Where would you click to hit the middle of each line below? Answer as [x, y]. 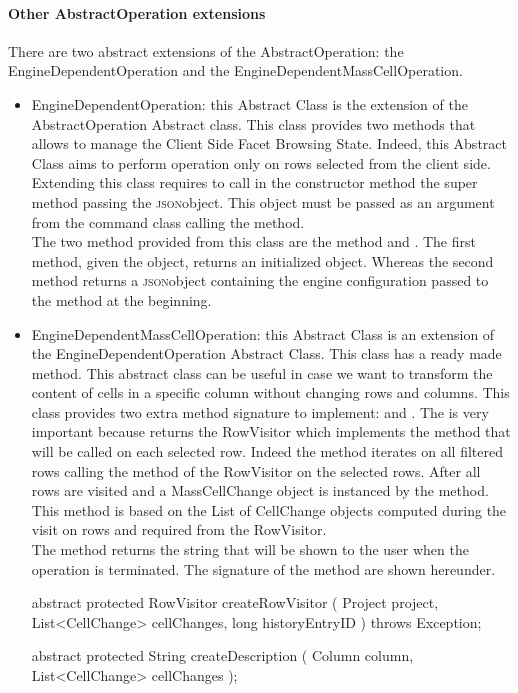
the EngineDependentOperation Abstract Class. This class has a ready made [266, 353]
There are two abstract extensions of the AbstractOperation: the [206, 50]
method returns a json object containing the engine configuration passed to [260, 280]
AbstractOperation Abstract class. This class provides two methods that [253, 123]
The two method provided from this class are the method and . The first [253, 241]
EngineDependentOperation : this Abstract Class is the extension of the [249, 103]
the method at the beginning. [121, 299]
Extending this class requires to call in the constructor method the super [254, 182]
